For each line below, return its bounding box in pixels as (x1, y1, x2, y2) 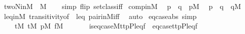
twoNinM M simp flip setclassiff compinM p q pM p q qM (4, 1, 241, 11)
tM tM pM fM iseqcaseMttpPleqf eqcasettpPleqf (14, 20, 197, 31)
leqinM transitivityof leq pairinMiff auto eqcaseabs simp (4, 10, 197, 21)
